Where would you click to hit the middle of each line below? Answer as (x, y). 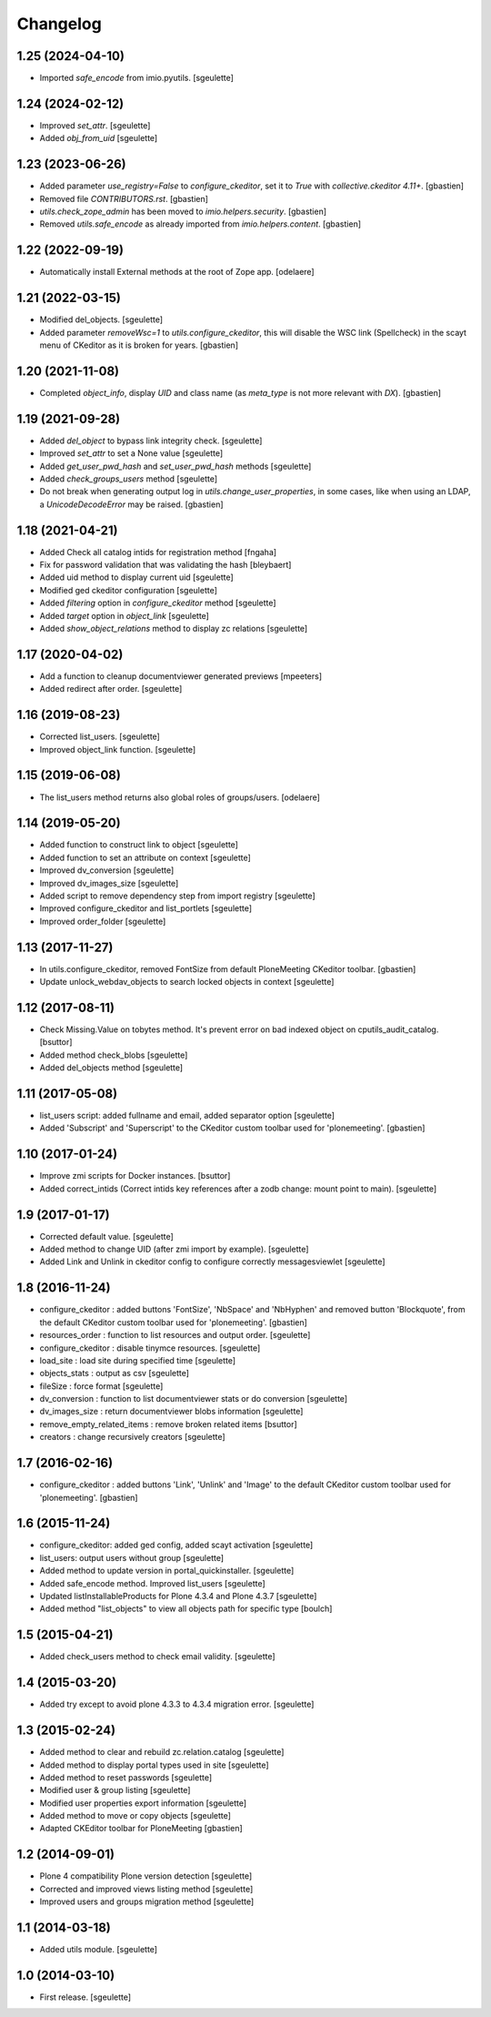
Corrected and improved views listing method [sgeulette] (146, 1889)
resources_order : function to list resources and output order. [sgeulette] (175, 1335)
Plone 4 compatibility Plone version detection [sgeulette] (146, 1876)
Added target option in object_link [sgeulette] (124, 615)
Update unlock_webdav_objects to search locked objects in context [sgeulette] (187, 982)
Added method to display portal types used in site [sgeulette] (154, 1765)
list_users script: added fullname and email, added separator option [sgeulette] (187, 1116)
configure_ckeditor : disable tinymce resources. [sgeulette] (150, 1348)
